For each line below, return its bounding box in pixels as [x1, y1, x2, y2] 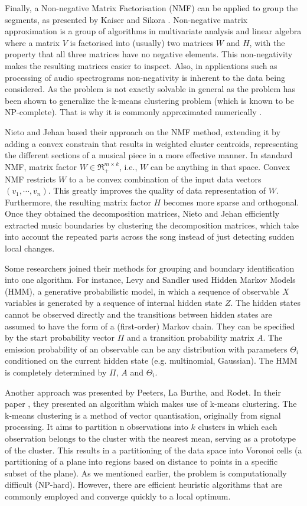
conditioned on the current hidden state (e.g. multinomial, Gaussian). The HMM [5, 354, 298, 367]
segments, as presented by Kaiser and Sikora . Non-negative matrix [5, 13, 248, 25]
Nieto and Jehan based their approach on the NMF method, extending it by [5, 125, 280, 138]
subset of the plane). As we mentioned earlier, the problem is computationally [5, 466, 287, 479]
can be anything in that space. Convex [150, 160, 290, 172]
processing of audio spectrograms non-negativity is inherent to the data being [5, 71, 286, 83]
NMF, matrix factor [5, 160, 77, 172]
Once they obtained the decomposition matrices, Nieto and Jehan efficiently [5, 207, 280, 220]
